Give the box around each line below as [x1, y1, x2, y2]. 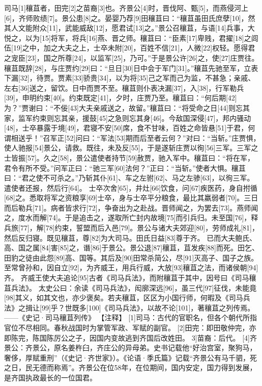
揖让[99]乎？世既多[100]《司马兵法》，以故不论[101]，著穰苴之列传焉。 [25, 302, 255, 313]
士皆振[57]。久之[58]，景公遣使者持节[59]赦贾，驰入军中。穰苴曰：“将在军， [4, 152, 254, 163]
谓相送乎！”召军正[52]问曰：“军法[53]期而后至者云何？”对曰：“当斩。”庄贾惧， [4, 132, 260, 143]
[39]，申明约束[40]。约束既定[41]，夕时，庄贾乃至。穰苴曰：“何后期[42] [4, 92, 237, 103]
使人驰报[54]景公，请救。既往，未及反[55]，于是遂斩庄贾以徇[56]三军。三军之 [4, 142, 258, 153]
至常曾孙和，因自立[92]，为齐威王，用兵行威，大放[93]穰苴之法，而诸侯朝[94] [4, 262, 258, 273]
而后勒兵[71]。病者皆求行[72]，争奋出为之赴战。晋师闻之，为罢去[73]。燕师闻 [4, 202, 258, 213]
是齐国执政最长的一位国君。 [4, 372, 97, 382]
